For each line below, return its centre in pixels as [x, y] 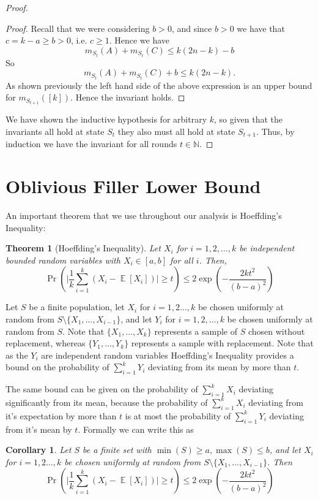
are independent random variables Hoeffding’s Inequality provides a [168, 355]
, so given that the [249, 119]
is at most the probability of [178, 415]
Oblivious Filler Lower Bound [133, 186]
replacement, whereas [46, 343]
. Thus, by [275, 131]
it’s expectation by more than [61, 415]
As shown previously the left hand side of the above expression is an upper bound [159, 85]
